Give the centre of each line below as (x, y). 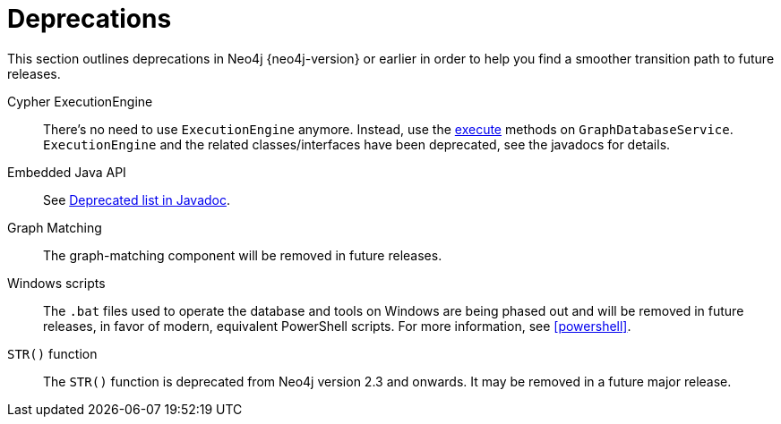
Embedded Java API (67, 172)
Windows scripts (56, 283)
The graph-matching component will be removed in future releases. (243, 255)
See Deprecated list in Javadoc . (137, 199)
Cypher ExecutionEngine (80, 101)
